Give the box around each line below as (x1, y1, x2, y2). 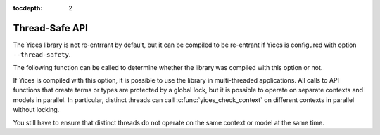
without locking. (13, 106, 60, 114)
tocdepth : (13, 4, 43, 12)
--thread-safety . (13, 50, 71, 59)
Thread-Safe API (13, 22, 88, 34)
